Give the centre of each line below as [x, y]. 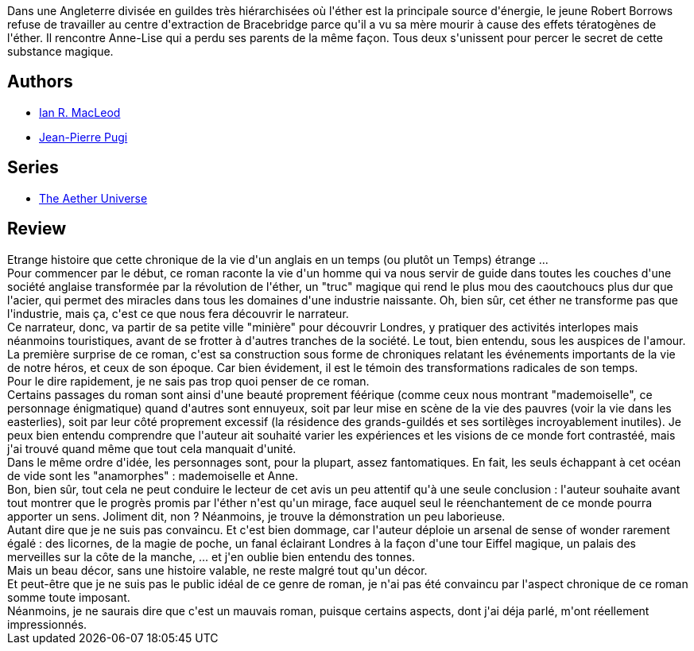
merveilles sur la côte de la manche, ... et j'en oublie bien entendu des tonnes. [211, 556]
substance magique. [60, 51]
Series [33, 168]
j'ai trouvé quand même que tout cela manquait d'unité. [152, 448]
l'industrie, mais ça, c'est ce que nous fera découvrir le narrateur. [178, 313]
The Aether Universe [93, 198]
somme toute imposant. [69, 597]
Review [37, 229]
